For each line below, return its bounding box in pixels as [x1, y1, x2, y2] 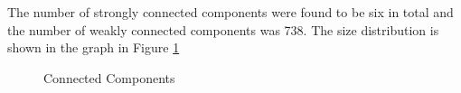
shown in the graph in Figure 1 [7, 38, 180, 57]
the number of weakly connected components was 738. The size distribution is [7, 20, 439, 39]
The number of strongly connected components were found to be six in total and [7, 3, 454, 21]
